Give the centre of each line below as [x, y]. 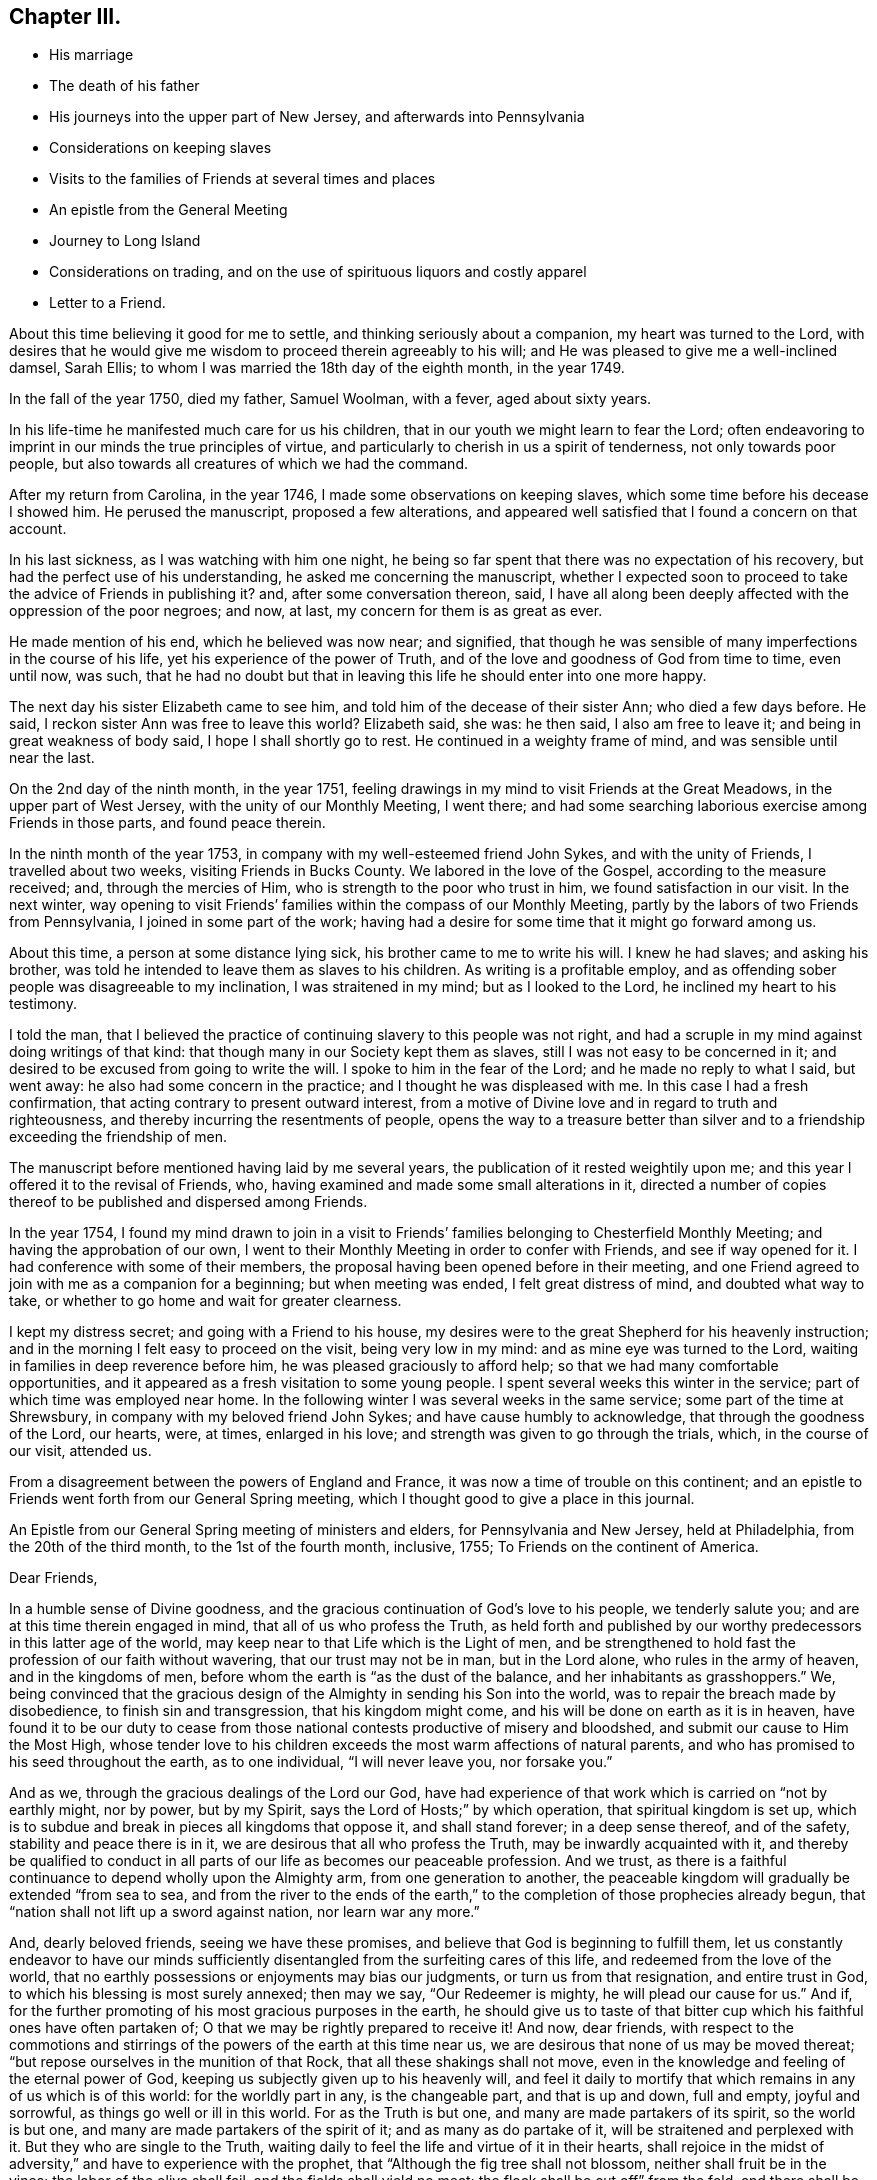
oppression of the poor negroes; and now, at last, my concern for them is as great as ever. [306, 611]
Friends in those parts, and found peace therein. [167, 823]
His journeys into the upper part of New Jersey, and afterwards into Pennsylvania [317, 117]
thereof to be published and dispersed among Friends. [188, 1202]
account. [38, 529]
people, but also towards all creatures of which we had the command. [238, 464]
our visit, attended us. [80, 1451]
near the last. [52, 758]
